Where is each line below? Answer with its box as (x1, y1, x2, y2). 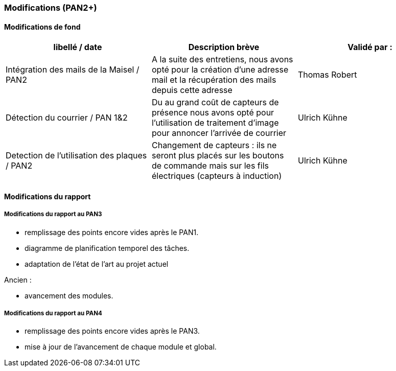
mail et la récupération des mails (151, 75, 276, 85)
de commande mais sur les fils (151, 160, 269, 171)
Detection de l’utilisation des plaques (6, 150, 147, 161)
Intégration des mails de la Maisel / (6, 64, 139, 75)
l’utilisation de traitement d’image (151, 118, 279, 128)
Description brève (188, 42, 260, 53)
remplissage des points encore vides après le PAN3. (25, 327, 200, 336)
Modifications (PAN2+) (4, 3, 97, 13)
